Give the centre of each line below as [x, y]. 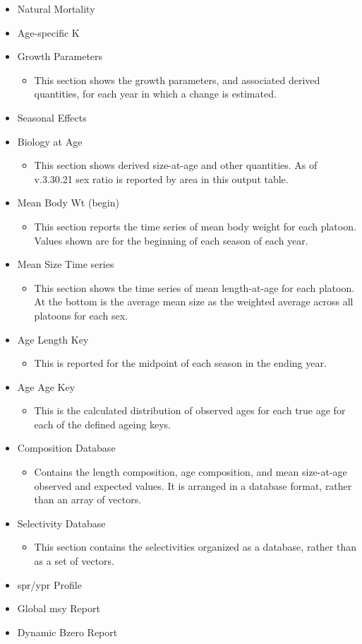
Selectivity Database [61, 523]
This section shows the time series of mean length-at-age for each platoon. [194, 287]
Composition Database [66, 448]
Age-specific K [48, 32]
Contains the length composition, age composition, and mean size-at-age [191, 472]
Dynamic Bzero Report [67, 632]
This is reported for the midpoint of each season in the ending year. [180, 363]
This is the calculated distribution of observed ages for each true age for [190, 410]
